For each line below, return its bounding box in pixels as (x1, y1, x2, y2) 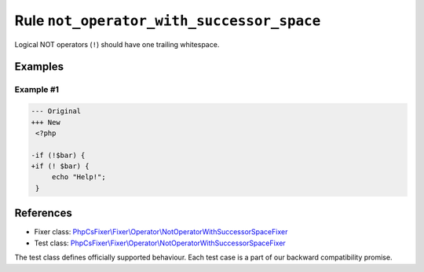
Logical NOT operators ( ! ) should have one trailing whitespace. (14, 39, 220, 49)
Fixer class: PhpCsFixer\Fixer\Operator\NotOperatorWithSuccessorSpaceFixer (34, 227, 288, 237)
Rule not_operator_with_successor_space (14, 12, 321, 29)
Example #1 (14, 84, 59, 95)
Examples (14, 60, 64, 74)
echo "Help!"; (51, 173, 106, 182)
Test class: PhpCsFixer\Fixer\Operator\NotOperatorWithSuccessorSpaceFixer (34, 238, 286, 248)
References (14, 207, 72, 220)
